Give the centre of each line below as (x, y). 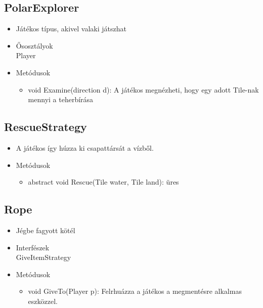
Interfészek (33, 247)
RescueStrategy (46, 127)
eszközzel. (43, 301)
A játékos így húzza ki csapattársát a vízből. (85, 147)
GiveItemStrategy (43, 257)
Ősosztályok (34, 45)
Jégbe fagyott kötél (46, 230)
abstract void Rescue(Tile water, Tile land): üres (103, 182)
